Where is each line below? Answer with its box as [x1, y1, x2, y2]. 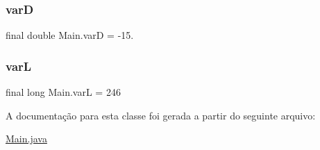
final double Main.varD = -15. [6, 28, 134, 42]
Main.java [6, 131, 47, 146]
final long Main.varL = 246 [6, 85, 121, 99]
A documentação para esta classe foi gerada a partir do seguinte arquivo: [6, 108, 316, 122]
